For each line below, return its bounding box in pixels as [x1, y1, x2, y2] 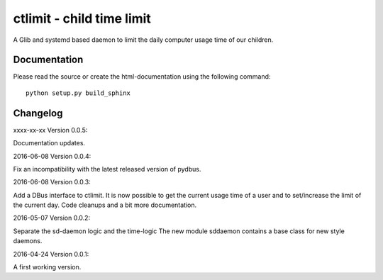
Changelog [13, 107, 63, 119]
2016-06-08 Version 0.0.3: [13, 178, 91, 186]
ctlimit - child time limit [13, 11, 152, 26]
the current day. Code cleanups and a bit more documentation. [13, 201, 197, 209]
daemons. [13, 237, 43, 245]
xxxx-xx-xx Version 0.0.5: [13, 125, 88, 134]
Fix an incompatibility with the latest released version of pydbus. [13, 164, 201, 173]
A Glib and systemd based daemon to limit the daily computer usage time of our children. [13, 35, 274, 44]
